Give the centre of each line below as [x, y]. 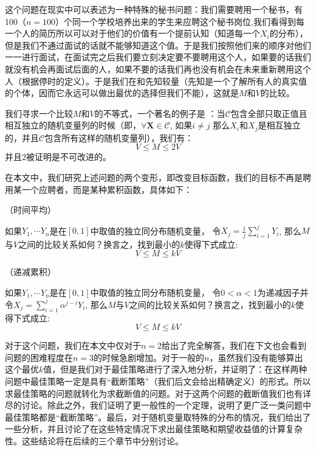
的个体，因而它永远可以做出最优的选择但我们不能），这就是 [122, 93]
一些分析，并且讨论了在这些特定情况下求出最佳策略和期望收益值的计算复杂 [154, 429]
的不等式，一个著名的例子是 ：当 [160, 113]
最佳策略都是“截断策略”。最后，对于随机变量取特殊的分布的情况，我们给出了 [158, 417]
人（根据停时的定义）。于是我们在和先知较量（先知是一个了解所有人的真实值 [156, 81]
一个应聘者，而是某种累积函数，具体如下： [107, 189]
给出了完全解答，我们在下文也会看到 [234, 345]
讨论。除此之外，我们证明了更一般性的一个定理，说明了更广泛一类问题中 [166, 405]
